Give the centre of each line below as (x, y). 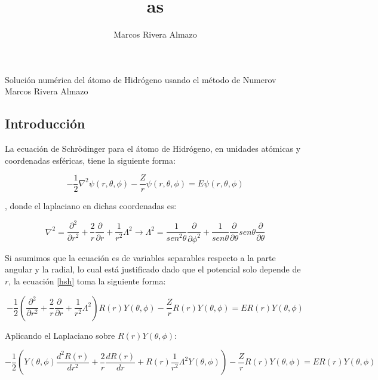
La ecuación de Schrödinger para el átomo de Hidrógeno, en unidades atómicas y (153, 148)
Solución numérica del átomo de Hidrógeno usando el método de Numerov (141, 79)
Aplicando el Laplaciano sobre (60, 335)
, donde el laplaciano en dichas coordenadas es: (91, 206)
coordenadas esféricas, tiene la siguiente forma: (90, 160)
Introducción (45, 123)
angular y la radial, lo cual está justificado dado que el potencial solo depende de (153, 269)
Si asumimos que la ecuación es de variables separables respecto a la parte (140, 257)
